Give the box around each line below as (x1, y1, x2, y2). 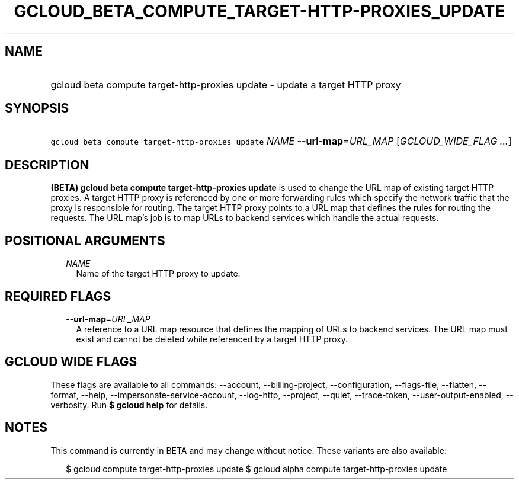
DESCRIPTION (5, 157, 89, 172)
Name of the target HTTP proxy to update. (76, 268, 241, 279)
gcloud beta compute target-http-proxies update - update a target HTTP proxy (50, 78, 401, 91)
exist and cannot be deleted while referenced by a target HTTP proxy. (76, 334, 348, 344)
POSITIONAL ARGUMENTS (5, 233, 165, 248)
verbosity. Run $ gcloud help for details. (50, 399, 208, 410)
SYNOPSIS (5, 101, 69, 116)
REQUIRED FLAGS (5, 289, 111, 304)
